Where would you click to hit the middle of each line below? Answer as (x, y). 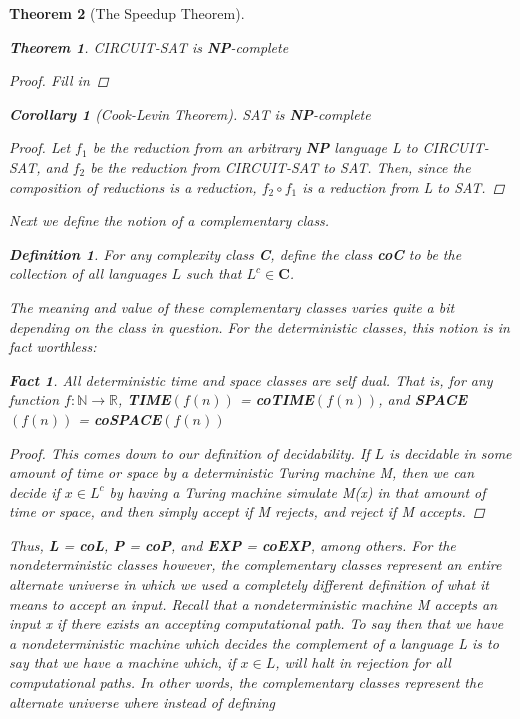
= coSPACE (120, 418)
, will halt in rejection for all (363, 662)
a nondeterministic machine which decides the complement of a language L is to (254, 642)
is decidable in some (450, 452)
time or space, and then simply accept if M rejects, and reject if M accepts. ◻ (247, 511)
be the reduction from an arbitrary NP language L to (255, 147)
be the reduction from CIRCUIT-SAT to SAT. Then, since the (280, 166)
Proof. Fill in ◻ (59, 80)
